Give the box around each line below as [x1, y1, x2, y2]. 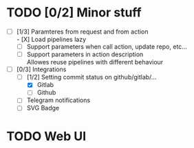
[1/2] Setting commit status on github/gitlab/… [26, 73, 157, 82]
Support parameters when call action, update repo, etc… [26, 42, 187, 51]
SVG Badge [26, 104, 60, 112]
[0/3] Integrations [16, 65, 67, 73]
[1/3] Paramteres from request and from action [16, 27, 149, 36]
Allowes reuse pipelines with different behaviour [26, 58, 164, 66]
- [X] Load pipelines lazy [16, 36, 87, 43]
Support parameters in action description [26, 50, 144, 59]
